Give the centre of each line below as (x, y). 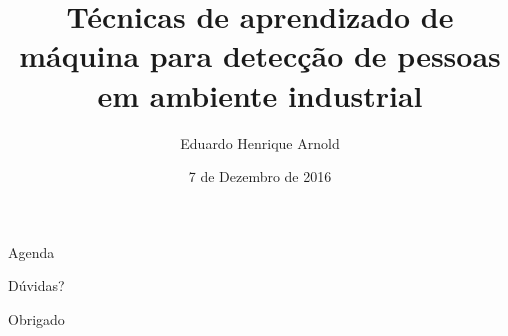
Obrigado (36, 318)
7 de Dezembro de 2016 (260, 176)
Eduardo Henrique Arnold (260, 142)
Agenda (31, 251)
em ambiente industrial (260, 94)
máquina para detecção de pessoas (260, 55)
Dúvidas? (36, 285)
